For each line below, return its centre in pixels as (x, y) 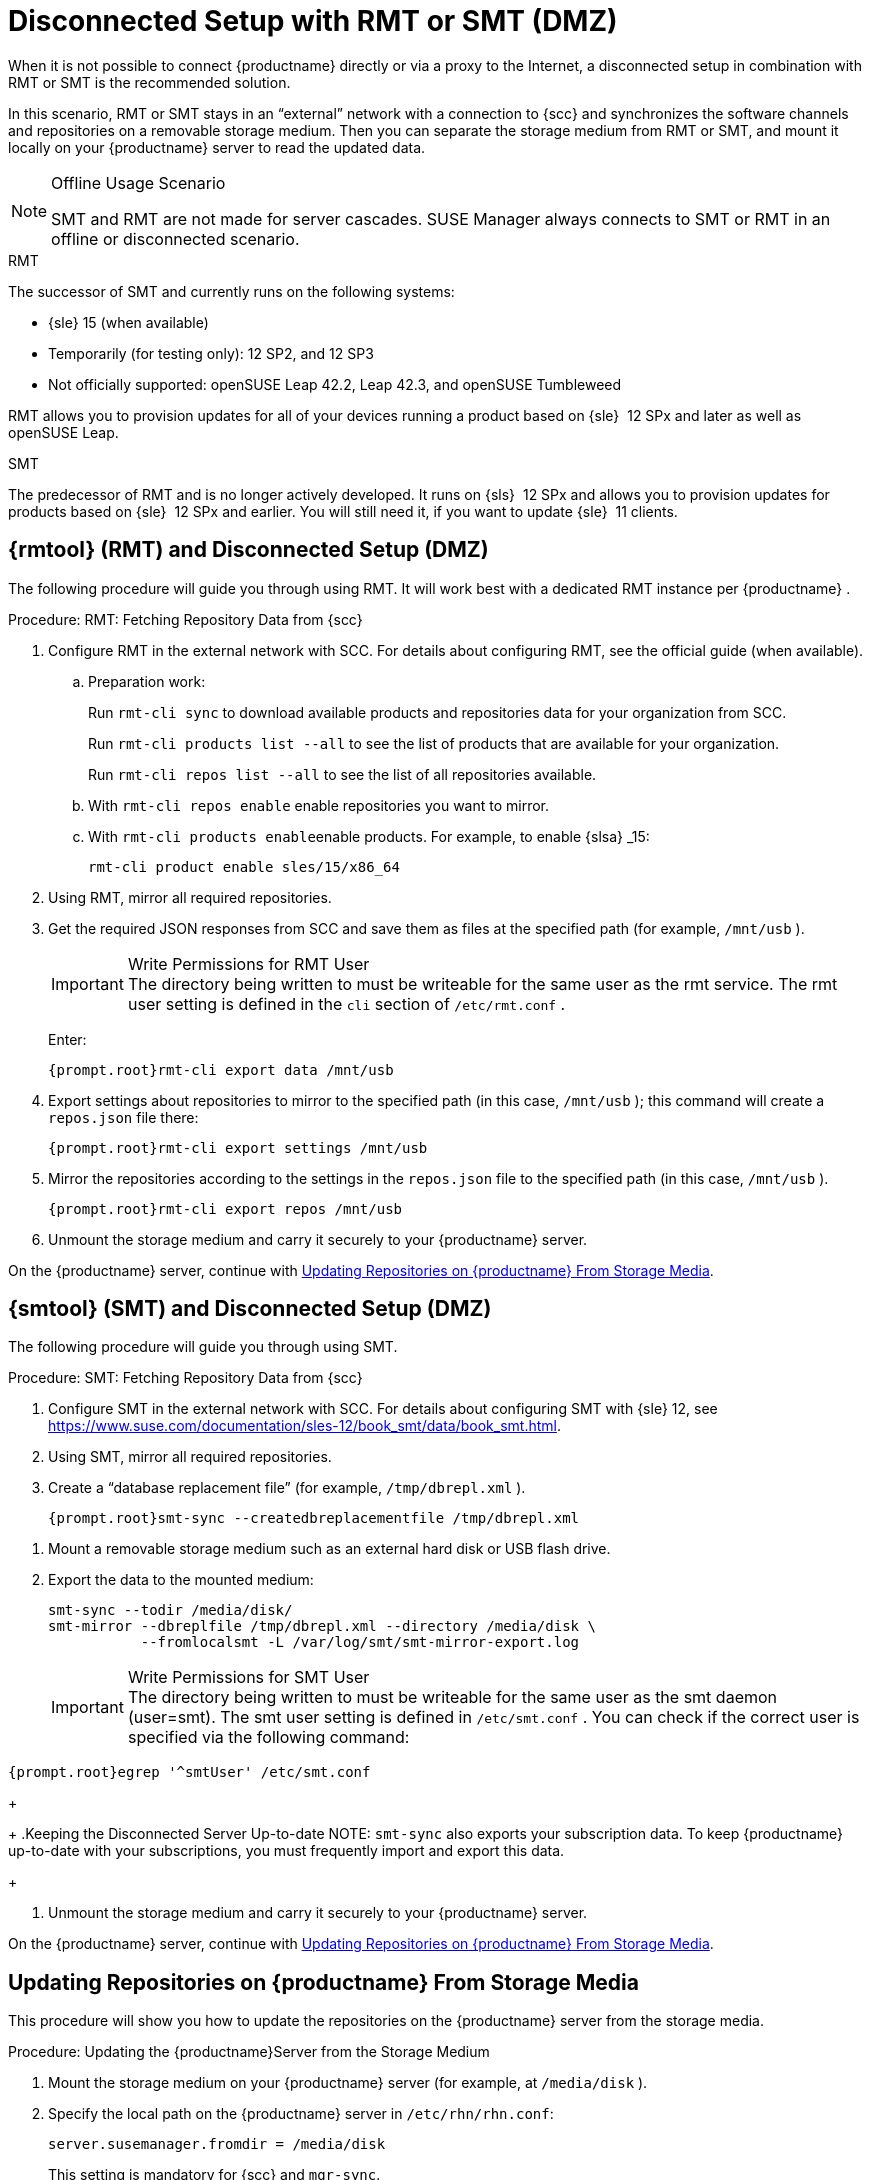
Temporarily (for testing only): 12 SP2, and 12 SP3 (211, 353)
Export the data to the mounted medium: (181, 1580)
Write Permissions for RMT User (248, 963)
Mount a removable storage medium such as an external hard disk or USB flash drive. (329, 1549)
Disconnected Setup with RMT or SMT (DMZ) (313, 21)
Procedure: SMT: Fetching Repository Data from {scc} (185, 1378)
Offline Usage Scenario (138, 182)
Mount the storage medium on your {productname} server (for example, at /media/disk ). (348, 2083)
